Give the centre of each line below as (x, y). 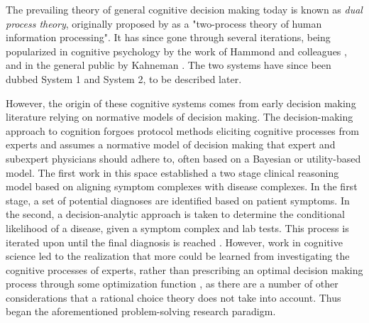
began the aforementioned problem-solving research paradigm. (141, 311)
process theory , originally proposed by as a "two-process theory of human (164, 23)
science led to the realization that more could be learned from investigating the (178, 256)
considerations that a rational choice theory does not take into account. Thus (174, 297)
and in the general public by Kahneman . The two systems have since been (169, 65)
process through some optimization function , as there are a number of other (172, 284)
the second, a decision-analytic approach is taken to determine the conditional (175, 214)
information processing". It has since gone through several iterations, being (168, 37)
